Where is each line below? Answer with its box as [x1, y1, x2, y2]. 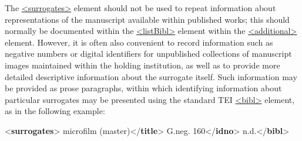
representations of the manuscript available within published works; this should [5, 13, 290, 25]
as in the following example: [5, 105, 105, 117]
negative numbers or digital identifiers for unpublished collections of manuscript [5, 47, 292, 60]
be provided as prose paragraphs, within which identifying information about [5, 82, 282, 94]
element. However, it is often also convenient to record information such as [5, 36, 273, 48]
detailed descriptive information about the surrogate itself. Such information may [5, 70, 297, 82]
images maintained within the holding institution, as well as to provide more [5, 59, 280, 71]
